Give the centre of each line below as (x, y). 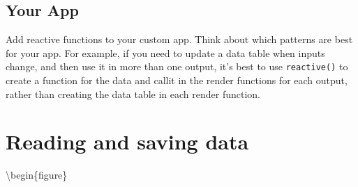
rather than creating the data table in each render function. (133, 93)
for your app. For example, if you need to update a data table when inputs (165, 52)
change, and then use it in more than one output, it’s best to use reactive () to (177, 66)
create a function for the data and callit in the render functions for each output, (177, 80)
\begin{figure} (37, 175)
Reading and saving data (127, 141)
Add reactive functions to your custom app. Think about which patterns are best (179, 39)
